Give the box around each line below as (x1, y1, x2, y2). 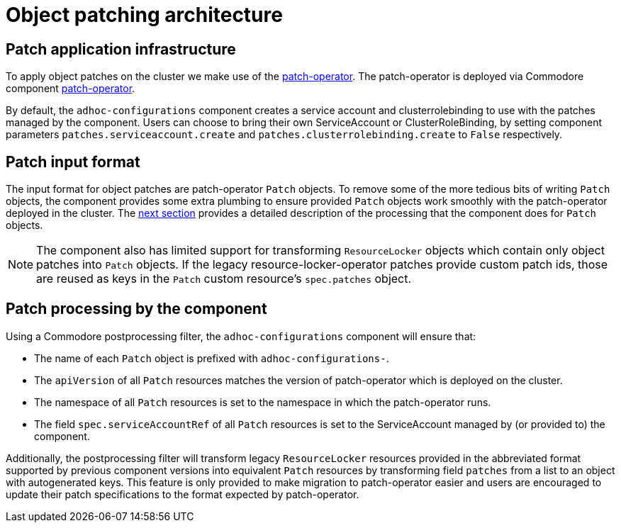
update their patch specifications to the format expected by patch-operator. (6, 488, 359, 500)
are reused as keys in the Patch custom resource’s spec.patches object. (36, 271, 412, 286)
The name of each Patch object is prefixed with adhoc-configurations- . (34, 352, 389, 364)
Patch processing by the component (6, 300, 267, 318)
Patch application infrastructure (6, 40, 236, 58)
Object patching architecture (6, 3, 283, 27)
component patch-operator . (6, 82, 135, 95)
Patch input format (6, 152, 140, 171)
